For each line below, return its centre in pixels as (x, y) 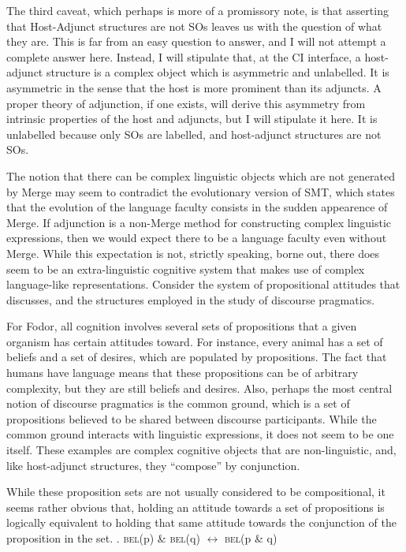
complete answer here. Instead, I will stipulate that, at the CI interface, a (184, 56)
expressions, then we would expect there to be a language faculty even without (197, 238)
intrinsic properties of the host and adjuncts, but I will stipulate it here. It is (192, 119)
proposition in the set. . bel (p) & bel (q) (103, 538)
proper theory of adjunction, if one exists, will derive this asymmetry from (186, 103)
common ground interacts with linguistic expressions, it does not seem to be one (200, 434)
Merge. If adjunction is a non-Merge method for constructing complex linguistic (199, 222)
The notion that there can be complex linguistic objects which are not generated (201, 175)
